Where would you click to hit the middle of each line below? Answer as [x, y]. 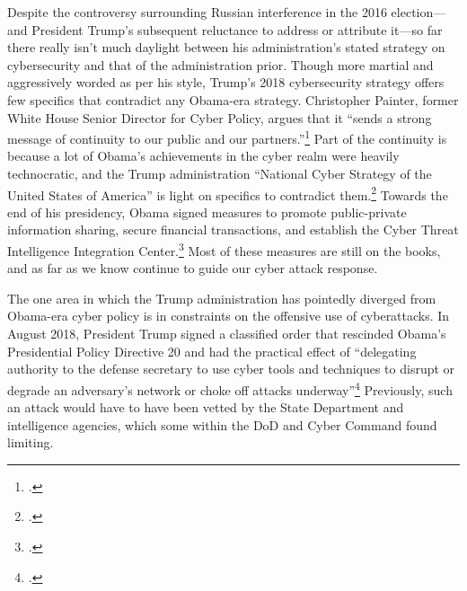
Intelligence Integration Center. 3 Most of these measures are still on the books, [224, 249]
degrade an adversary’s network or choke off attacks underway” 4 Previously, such [230, 388]
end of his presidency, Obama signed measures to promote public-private [207, 212]
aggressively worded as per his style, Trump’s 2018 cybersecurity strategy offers [226, 82]
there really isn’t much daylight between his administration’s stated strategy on [226, 47]
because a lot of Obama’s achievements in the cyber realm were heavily [203, 156]
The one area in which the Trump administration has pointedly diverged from [222, 298]
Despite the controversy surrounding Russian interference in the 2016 [197, 12]
